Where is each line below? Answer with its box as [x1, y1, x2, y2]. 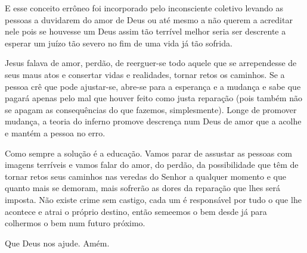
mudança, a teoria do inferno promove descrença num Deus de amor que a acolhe [5, 115, 302, 127]
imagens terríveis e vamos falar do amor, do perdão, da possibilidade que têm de [5, 158, 299, 171]
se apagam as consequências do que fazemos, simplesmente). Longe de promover [5, 103, 297, 115]
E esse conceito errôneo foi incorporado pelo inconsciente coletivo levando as [5, 2, 283, 14]
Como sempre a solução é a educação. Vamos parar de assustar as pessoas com [5, 146, 292, 159]
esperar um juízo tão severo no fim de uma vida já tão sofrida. [5, 36, 232, 49]
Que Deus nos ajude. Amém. [5, 236, 110, 249]
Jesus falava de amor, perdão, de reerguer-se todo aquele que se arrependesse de [5, 57, 297, 69]
